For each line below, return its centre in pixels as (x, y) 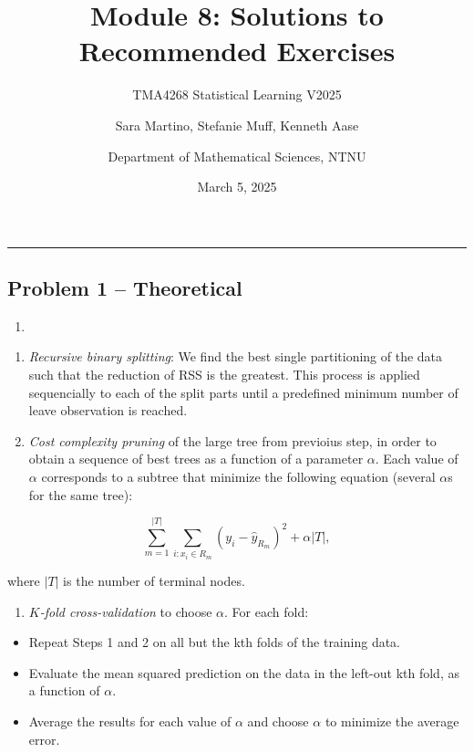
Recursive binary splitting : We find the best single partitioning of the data (236, 356)
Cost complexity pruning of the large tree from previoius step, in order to (232, 440)
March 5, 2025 (237, 187)
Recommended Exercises (237, 51)
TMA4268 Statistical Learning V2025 (237, 94)
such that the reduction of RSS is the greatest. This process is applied (224, 375)
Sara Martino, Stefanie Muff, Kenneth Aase (237, 125)
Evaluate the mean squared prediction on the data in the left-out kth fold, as (244, 672)
